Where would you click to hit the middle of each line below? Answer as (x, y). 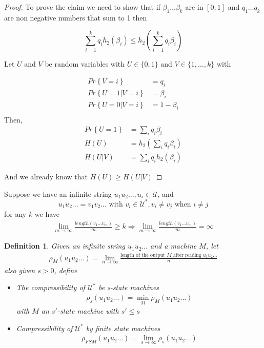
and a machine (174, 246)
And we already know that (46, 176)
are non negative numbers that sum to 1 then (76, 17)
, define (66, 270)
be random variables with (85, 64)
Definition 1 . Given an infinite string (65, 246)
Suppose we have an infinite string (58, 193)
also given (20, 270)
